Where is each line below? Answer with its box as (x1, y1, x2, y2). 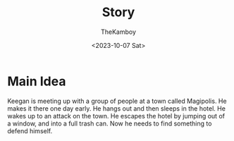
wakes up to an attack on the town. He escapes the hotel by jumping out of (7, 111, 226, 120)
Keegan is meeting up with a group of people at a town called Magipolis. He (7, 97, 227, 105)
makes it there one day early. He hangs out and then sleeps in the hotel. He (7, 104, 226, 113)
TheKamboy (101, 27, 136, 36)
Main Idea (7, 73, 66, 89)
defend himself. (7, 126, 53, 135)
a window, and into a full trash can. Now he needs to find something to (7, 119, 212, 128)
